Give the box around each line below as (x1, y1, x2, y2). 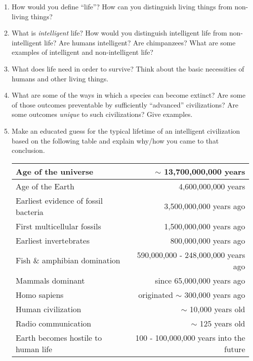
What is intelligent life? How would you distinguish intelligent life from (11, 28, 227, 38)
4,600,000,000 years (178, 180, 245, 192)
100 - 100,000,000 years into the (135, 331, 245, 343)
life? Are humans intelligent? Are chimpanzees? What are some (44, 37, 236, 47)
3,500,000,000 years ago (164, 200, 245, 212)
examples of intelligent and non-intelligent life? (11, 47, 154, 57)
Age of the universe (15, 165, 93, 177)
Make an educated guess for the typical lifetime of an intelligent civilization (11, 125, 240, 136)
